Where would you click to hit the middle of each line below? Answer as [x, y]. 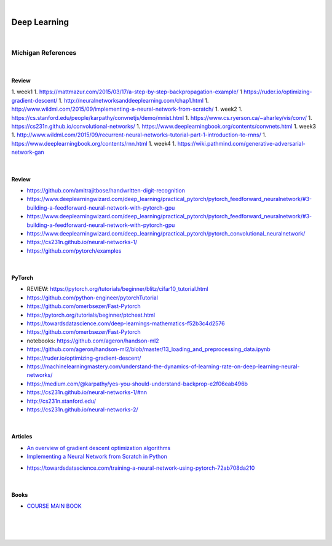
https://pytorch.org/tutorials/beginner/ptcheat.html [91, 315]
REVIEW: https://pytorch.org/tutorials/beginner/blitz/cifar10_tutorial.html [117, 289]
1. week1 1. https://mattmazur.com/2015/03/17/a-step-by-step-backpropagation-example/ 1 [127, 92]
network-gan [28, 152]
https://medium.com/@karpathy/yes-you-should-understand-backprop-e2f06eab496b [137, 384]
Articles [22, 437]
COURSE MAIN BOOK [54, 506]
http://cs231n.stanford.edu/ [61, 401]
